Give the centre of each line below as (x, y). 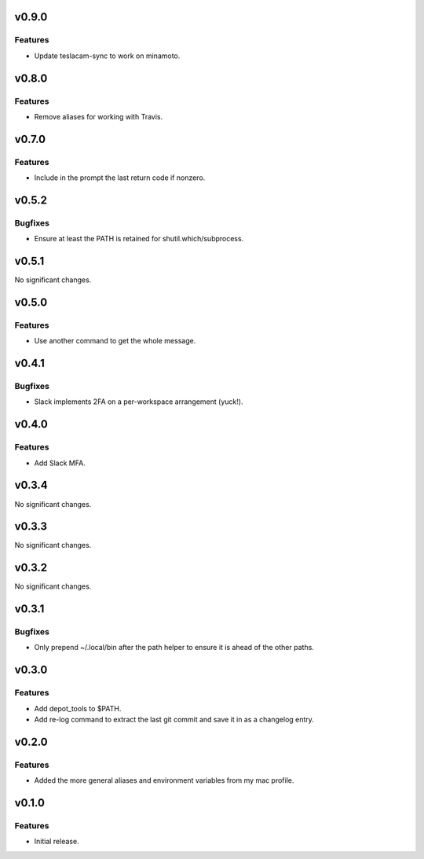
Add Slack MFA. (60, 463)
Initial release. (57, 842)
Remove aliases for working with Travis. (99, 116)
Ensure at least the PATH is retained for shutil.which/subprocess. (139, 239)
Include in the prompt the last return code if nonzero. (120, 178)
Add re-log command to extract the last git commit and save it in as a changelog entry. (174, 720)
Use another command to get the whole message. (115, 341)
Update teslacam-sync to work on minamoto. (107, 56)
